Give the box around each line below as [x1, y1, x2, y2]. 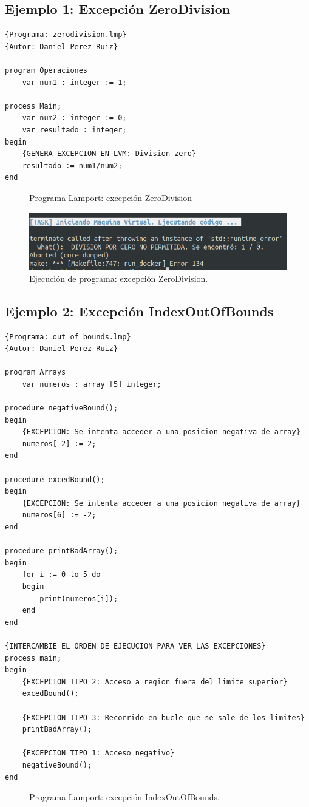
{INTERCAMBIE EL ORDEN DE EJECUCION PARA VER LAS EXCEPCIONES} [5, 641, 266, 650]
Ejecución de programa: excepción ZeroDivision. [29, 271, 208, 284]
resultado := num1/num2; [22, 161, 123, 170]
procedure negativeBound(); [5, 404, 118, 413]
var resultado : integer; [22, 125, 127, 134]
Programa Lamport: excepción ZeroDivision [29, 191, 192, 203]
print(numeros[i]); [39, 594, 118, 603]
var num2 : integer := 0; [22, 114, 127, 123]
